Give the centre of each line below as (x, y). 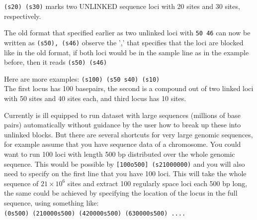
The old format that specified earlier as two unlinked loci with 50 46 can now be (127, 33)
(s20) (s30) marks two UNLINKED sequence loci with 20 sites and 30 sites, (122, 6)
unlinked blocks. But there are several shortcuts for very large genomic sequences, (128, 134)
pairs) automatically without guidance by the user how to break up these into (123, 125)
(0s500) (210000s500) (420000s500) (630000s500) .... (95, 213)
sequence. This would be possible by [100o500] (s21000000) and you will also (125, 164)
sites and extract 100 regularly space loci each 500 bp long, (157, 183)
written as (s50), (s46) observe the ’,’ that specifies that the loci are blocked (124, 42)
